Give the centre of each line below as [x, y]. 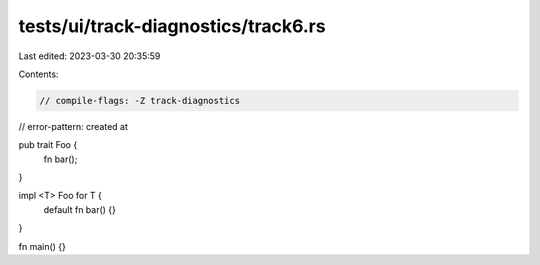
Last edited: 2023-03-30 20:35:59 [89, 56]
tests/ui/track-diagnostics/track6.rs [172, 26]
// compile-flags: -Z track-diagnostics [139, 100]
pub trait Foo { [48, 145]
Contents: [38, 74]
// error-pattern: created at [73, 126]
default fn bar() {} [80, 209]
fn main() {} [42, 246]
